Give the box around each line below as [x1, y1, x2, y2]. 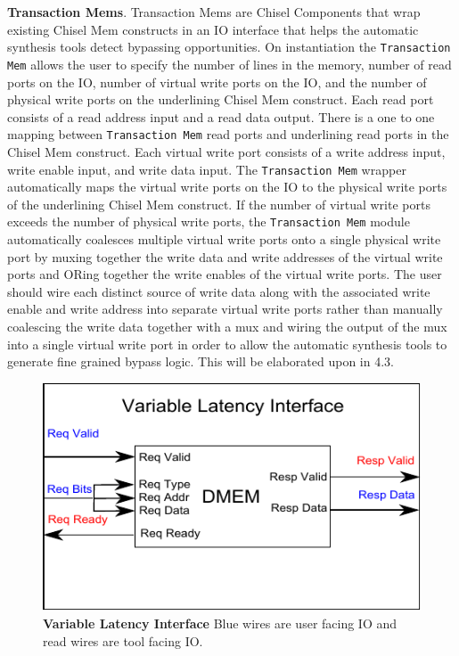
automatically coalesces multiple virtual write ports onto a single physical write [7, 230, 441, 249]
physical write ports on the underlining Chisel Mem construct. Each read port [7, 90, 434, 109]
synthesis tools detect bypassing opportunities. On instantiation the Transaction [7, 37, 451, 56]
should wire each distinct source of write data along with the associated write [7, 282, 430, 300]
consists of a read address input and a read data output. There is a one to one [7, 107, 435, 126]
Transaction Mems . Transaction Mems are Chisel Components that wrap [7, 3, 421, 20]
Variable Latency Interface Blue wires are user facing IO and [43, 614, 398, 633]
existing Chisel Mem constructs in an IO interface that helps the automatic [7, 20, 419, 38]
